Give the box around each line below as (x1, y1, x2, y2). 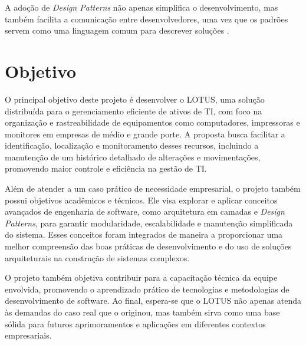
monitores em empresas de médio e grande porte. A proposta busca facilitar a (5, 127, 285, 140)
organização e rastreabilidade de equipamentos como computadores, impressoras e (5, 116, 300, 129)
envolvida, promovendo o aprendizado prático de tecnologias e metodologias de (5, 282, 289, 295)
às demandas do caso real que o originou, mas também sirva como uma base (5, 306, 280, 318)
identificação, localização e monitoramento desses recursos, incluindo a (5, 139, 259, 152)
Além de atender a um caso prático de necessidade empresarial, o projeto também (5, 182, 301, 195)
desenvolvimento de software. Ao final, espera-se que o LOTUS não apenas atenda (5, 294, 302, 307)
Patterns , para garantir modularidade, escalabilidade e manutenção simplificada (5, 216, 293, 229)
